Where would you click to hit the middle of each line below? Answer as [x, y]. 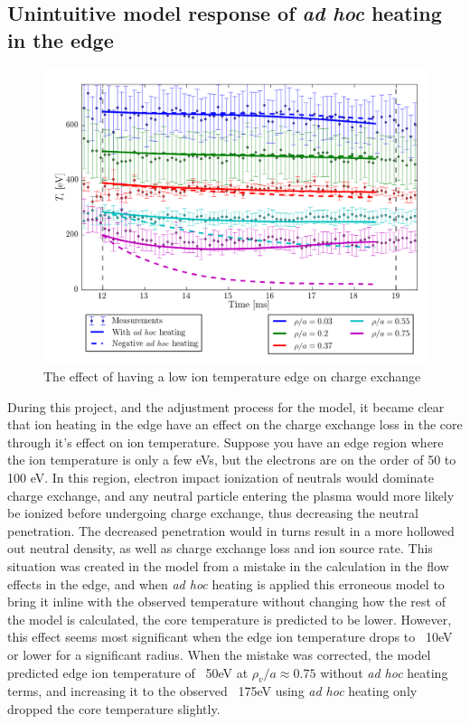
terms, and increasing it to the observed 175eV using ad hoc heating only [212, 691]
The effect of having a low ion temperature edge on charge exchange [232, 376]
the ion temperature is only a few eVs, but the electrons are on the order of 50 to [232, 460]
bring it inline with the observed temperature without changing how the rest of [226, 602]
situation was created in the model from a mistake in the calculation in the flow [228, 565]
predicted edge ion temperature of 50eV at [128, 672]
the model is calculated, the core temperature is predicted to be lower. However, [230, 619]
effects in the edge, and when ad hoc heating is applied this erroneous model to [226, 583]
